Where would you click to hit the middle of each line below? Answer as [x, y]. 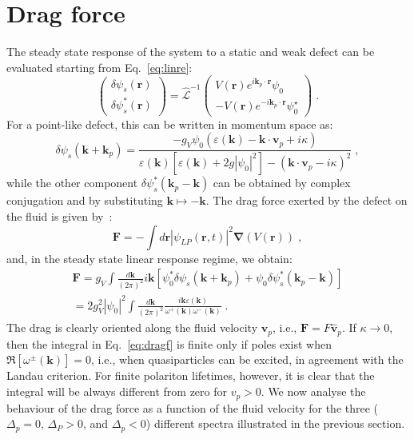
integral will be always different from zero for [117, 391]
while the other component [72, 183]
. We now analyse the [313, 391]
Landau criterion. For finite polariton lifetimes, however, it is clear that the [191, 375]
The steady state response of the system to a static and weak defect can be [191, 52]
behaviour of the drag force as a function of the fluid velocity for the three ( [193, 407]
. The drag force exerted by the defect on [307, 200]
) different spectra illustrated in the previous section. [275, 423]
